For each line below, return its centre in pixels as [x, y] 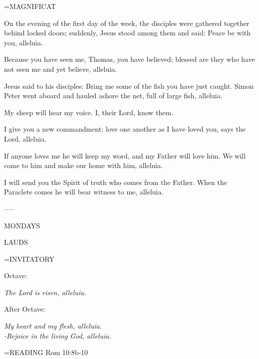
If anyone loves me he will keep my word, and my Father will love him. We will [125, 155]
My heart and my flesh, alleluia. [53, 326]
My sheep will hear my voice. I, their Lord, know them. [89, 112]
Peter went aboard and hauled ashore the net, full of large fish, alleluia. [113, 95]
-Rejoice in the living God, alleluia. [58, 335]
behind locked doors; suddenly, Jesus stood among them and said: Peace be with [128, 33]
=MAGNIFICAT [30, 6]
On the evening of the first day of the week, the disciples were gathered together [127, 23]
